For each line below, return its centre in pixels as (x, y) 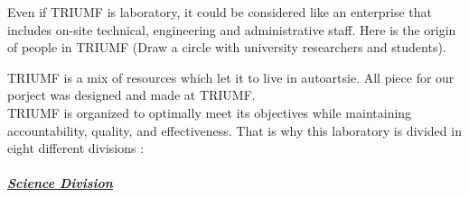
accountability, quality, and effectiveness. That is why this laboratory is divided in (234, 130)
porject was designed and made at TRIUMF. (131, 95)
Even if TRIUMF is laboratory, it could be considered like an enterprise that (220, 12)
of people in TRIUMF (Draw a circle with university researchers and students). (227, 47)
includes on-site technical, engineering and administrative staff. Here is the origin (232, 29)
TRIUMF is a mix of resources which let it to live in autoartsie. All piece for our (231, 77)
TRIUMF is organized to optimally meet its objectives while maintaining (210, 112)
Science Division (60, 183)
